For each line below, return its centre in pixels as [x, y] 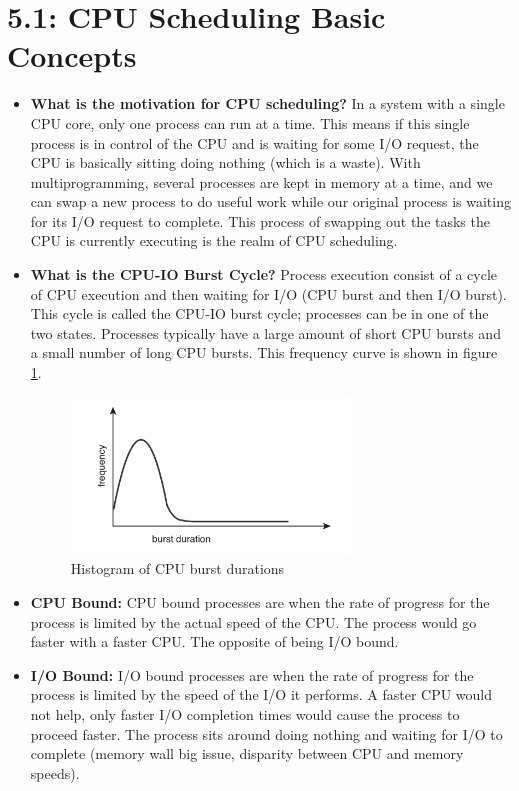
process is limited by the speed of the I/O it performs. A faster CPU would [261, 694]
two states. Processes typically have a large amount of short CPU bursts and [265, 332]
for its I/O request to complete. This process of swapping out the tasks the [260, 220]
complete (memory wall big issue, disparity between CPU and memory [247, 753]
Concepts [72, 55]
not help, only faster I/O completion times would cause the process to [245, 713]
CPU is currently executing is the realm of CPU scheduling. [214, 240]
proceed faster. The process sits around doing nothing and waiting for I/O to [266, 733]
